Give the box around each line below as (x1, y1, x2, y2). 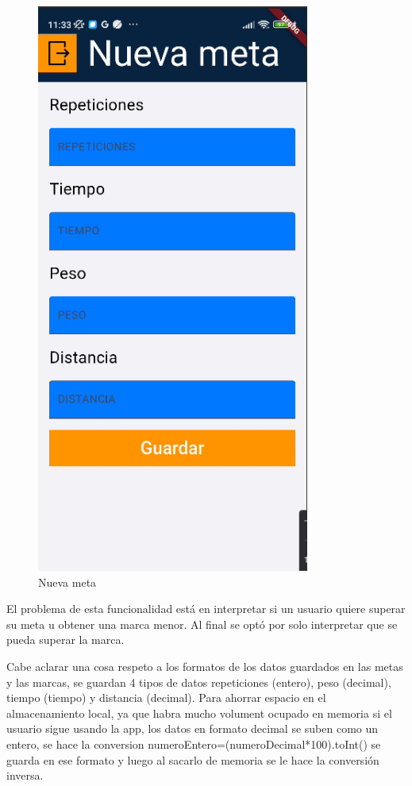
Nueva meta (38, 573, 97, 590)
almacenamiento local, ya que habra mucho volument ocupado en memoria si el (6, 704, 392, 721)
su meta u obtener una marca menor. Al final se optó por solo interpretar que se (6, 615, 398, 632)
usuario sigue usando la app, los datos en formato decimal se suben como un (6, 720, 379, 737)
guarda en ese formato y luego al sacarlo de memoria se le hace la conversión (6, 751, 379, 768)
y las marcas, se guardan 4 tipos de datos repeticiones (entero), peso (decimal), (6, 673, 391, 690)
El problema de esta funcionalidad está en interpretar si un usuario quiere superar (6, 600, 406, 617)
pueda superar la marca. (6, 631, 125, 648)
